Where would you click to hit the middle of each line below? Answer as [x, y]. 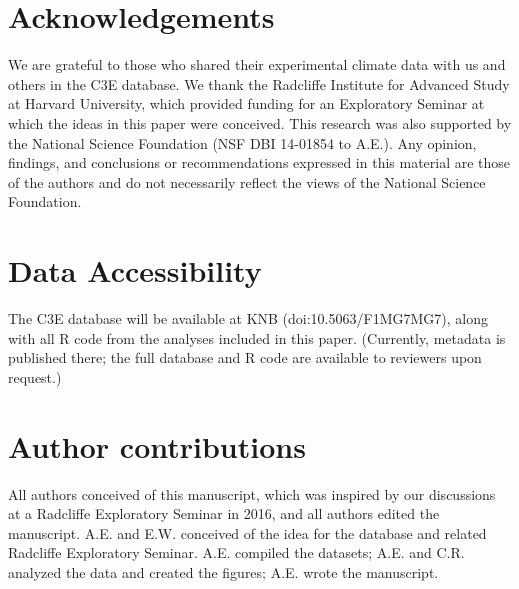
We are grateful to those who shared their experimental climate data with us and [257, 64]
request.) [35, 376]
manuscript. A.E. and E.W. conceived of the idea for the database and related [247, 532]
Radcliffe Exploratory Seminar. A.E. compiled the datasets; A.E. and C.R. [236, 552]
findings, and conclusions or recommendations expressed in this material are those [259, 162]
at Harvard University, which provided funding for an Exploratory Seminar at [246, 103]
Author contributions [157, 445]
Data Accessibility [135, 270]
